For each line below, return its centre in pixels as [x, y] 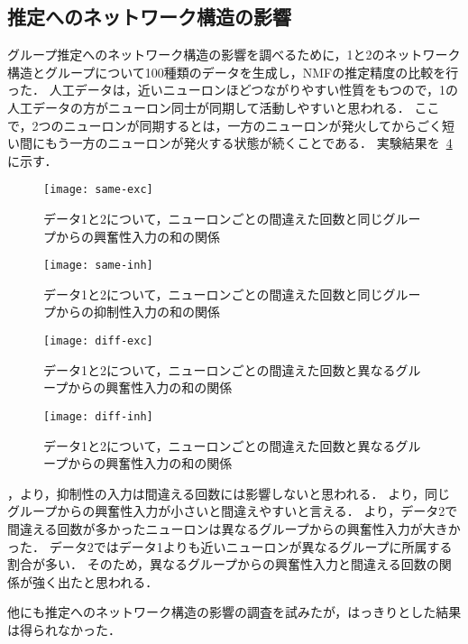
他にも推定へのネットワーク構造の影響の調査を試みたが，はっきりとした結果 [234, 612]
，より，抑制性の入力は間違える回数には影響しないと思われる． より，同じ [229, 493]
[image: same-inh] [98, 266]
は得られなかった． [64, 629]
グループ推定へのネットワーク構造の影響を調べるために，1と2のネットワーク [234, 55]
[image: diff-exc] [98, 341]
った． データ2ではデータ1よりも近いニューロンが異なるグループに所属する [230, 546]
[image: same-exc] [98, 190]
